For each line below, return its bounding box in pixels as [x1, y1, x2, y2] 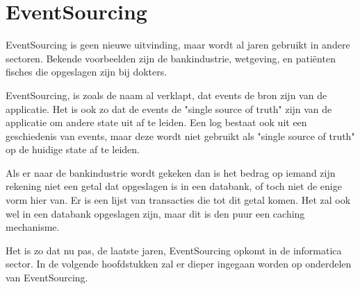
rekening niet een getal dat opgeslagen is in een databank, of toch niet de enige [6, 179, 342, 193]
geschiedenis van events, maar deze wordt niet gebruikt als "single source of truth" [6, 128, 355, 143]
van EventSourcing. [6, 270, 88, 285]
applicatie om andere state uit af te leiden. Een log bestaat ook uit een [6, 115, 307, 130]
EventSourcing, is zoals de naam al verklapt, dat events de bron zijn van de [6, 87, 327, 102]
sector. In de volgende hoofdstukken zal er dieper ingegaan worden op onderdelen [6, 256, 352, 271]
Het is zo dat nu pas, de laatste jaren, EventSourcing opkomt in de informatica [6, 243, 342, 257]
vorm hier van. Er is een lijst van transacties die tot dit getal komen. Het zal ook [6, 193, 351, 207]
